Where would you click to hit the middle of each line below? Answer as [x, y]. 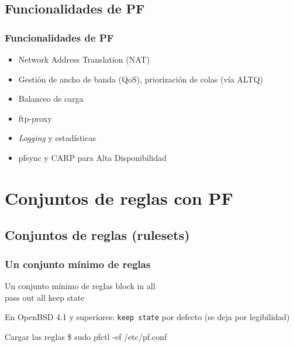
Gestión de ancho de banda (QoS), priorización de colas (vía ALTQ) [141, 79]
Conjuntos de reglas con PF [119, 197]
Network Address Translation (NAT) [84, 59]
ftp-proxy [35, 118]
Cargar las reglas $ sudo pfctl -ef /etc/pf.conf [86, 336]
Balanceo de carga [51, 99]
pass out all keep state [45, 297]
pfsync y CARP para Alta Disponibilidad [93, 157]
